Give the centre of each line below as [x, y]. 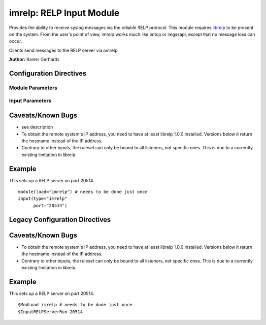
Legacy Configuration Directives [60, 219]
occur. [16, 41]
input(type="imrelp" [43, 199]
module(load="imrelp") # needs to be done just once [83, 192]
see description [37, 127]
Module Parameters [33, 88]
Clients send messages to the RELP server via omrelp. [64, 50]
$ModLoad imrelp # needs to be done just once [75, 305]
